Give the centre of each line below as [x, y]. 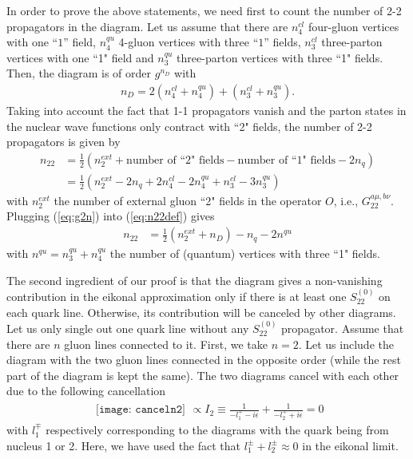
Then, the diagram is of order [79, 73]
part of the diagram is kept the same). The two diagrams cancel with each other [203, 375]
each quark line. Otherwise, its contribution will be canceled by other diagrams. [201, 312]
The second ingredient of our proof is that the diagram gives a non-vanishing [195, 280]
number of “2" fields [175, 160]
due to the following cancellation [86, 391]
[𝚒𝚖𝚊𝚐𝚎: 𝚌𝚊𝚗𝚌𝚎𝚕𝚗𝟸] [141, 410]
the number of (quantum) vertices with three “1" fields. [245, 253]
